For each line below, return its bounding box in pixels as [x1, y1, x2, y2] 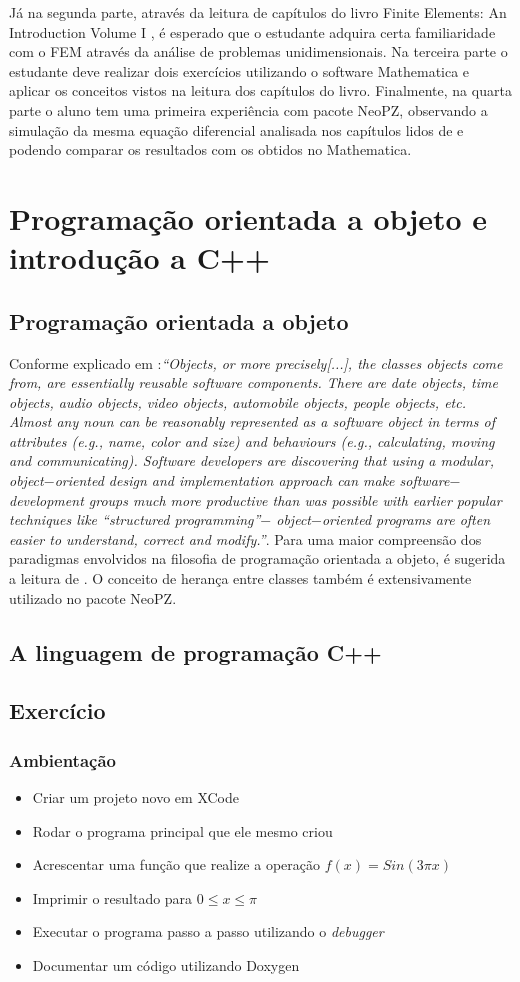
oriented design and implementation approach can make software [54, 470, 450, 491]
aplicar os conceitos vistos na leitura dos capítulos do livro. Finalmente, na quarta [9, 80, 512, 101]
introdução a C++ [9, 237, 270, 278]
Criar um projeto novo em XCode [32, 787, 240, 808]
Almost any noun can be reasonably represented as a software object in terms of [9, 411, 495, 432]
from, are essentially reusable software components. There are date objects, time [9, 372, 498, 393]
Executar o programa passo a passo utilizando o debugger [32, 921, 384, 942]
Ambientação [9, 747, 116, 772]
